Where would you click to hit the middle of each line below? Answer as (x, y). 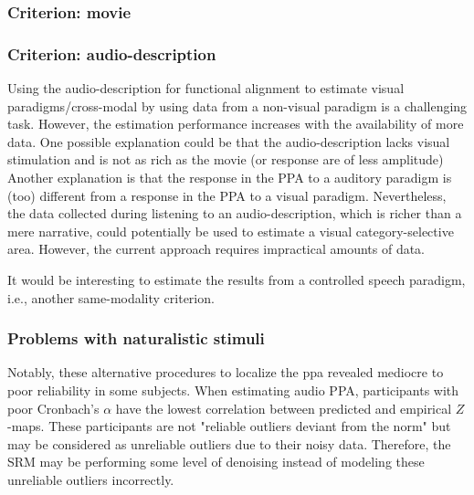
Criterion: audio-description (112, 53)
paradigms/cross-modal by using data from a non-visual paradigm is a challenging (237, 105)
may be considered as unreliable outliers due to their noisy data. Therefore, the (229, 443)
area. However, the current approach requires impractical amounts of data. (216, 249)
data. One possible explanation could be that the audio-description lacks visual (229, 141)
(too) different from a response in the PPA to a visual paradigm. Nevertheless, (227, 195)
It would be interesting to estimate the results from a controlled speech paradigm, (237, 279)
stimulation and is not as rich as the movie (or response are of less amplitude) (226, 159)
